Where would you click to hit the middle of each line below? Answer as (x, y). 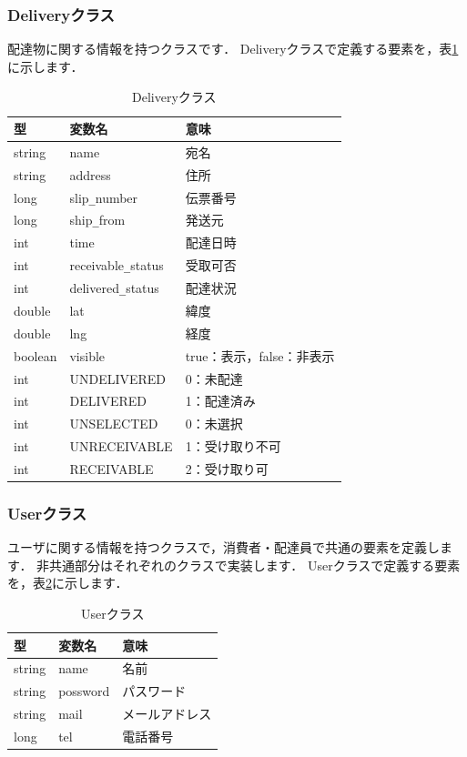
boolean (36, 355)
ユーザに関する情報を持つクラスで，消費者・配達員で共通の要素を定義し (223, 547)
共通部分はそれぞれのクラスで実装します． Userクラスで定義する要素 (255, 565)
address (90, 174)
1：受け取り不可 (233, 446)
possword (84, 691)
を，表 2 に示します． (68, 583)
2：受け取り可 (227, 468)
